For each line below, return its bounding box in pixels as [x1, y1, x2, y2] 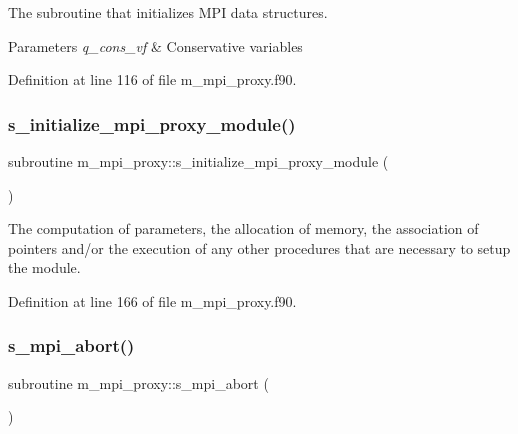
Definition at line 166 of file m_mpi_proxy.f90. [8, 290, 297, 311]
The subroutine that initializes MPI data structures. [8, 2, 328, 22]
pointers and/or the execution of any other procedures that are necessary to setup [8, 237, 511, 258]
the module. [8, 257, 81, 278]
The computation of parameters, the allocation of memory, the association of [8, 218, 479, 239]
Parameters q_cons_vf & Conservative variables [8, 35, 303, 56]
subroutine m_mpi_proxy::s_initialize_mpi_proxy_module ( [8, 151, 389, 171]
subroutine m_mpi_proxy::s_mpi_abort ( [8, 372, 269, 393]
